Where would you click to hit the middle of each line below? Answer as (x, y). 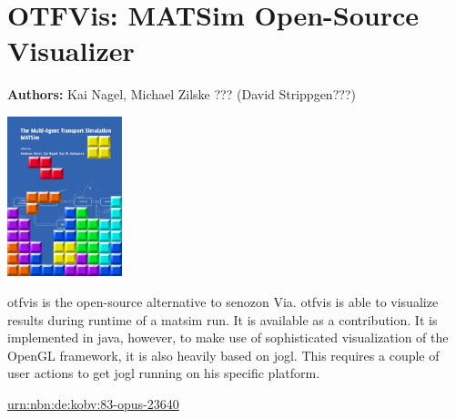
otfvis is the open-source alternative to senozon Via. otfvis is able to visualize (223, 302)
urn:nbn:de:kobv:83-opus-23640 (93, 404)
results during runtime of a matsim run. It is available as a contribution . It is (223, 319)
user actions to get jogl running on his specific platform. (164, 373)
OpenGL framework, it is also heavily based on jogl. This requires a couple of (223, 355)
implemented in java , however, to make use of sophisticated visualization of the (228, 337)
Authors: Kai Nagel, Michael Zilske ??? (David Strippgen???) (182, 94)
